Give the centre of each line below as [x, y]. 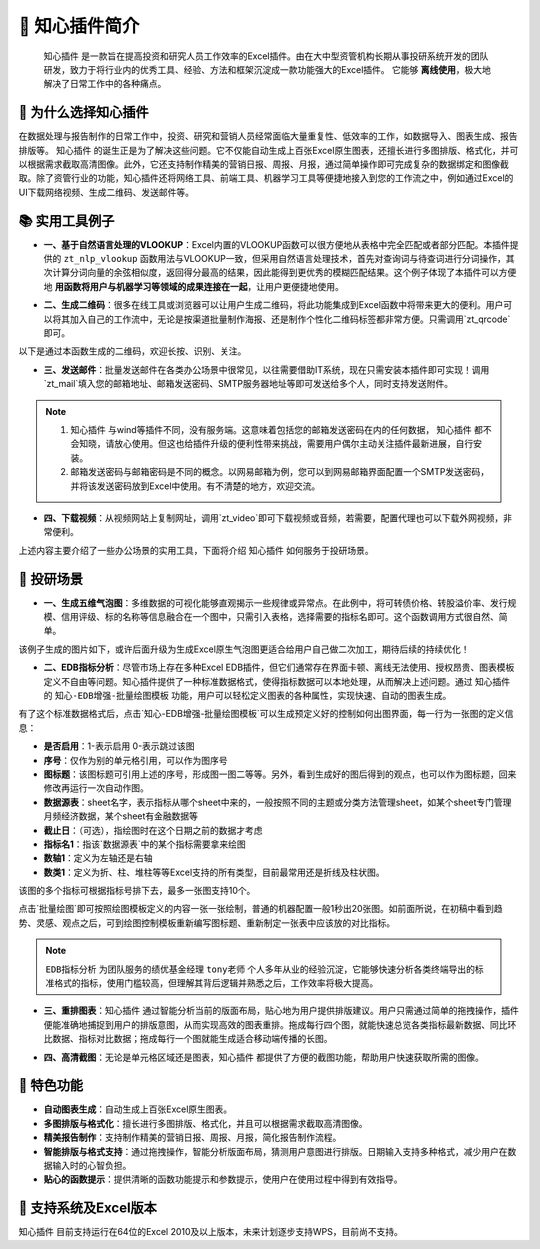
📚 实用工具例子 [66, 220]
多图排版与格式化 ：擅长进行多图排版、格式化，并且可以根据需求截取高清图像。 [205, 1123]
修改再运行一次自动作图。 [96, 788]
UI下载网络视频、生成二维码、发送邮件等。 [106, 192]
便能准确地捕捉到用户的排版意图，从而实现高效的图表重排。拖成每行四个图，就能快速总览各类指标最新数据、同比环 [280, 1024]
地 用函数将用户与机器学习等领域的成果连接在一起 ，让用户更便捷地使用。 [193, 286]
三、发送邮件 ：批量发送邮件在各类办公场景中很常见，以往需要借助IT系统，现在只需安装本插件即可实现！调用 [266, 369]
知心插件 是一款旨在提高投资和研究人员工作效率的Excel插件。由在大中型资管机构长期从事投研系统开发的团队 [266, 56]
